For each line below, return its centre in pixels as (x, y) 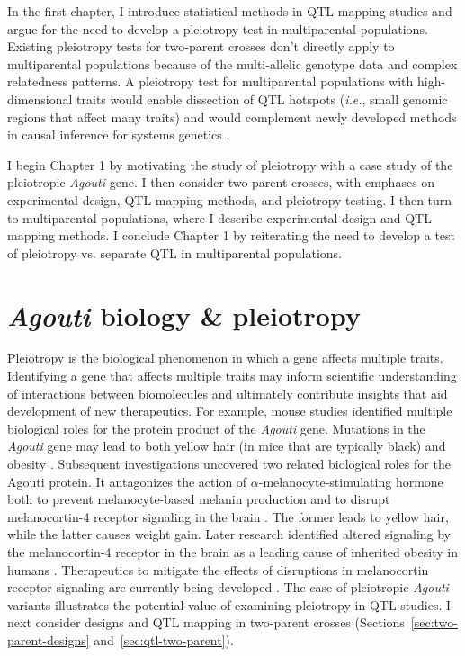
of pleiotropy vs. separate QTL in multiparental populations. (174, 252)
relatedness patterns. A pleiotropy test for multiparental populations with (210, 81)
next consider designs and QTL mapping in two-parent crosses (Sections (206, 622)
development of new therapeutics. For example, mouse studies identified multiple (230, 411)
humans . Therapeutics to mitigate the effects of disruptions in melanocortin (218, 569)
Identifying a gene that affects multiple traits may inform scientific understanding (232, 376)
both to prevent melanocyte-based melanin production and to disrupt (199, 499)
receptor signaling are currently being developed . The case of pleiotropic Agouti (228, 587)
